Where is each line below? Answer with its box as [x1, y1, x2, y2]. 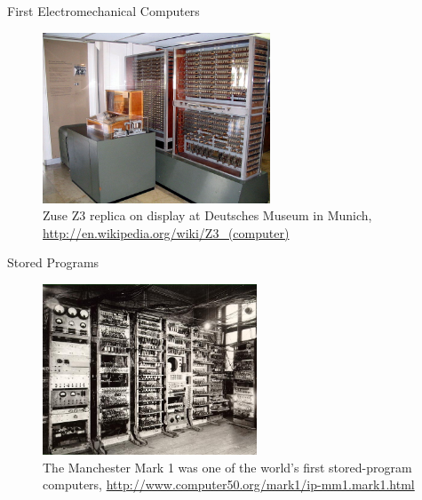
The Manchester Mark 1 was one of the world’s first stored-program [43, 457, 412, 476]
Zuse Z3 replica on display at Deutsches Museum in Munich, [43, 206, 372, 225]
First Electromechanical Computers [7, 2, 200, 20]
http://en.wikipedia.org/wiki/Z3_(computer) [43, 223, 290, 242]
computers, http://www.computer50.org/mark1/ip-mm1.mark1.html [43, 475, 415, 494]
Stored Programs [7, 253, 100, 272]
